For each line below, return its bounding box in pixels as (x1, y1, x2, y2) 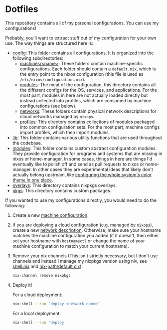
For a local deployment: (12, 310, 61, 316)
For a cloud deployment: (12, 292, 63, 298)
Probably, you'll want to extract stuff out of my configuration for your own (5, 35, 157, 41)
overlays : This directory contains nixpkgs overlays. (12, 182, 117, 188)
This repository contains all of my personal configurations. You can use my (5, 20, 159, 26)
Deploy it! (12, 282, 32, 288)
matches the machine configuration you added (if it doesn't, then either (12, 232, 160, 238)
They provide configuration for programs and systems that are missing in (12, 151, 163, 157)
